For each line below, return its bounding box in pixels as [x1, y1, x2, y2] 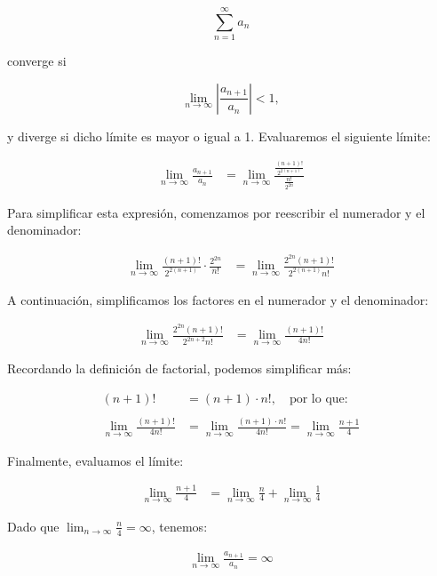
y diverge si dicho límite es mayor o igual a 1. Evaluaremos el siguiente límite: [7, 126, 431, 145]
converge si [7, 52, 67, 70]
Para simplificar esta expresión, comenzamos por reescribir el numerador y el [7, 203, 425, 221]
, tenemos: [151, 516, 208, 535]
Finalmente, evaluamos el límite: [7, 451, 184, 469]
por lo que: [289, 393, 348, 406]
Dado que [7, 516, 60, 535]
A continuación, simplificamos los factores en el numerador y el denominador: [7, 290, 429, 308]
